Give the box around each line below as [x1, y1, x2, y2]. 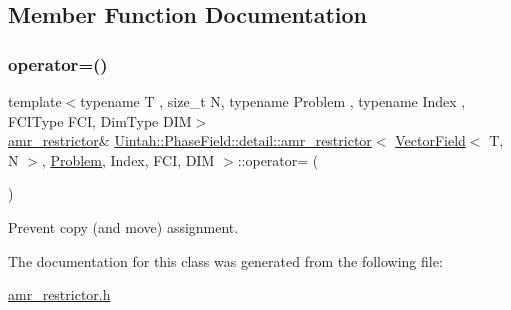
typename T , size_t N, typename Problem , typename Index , [80, 91, 466, 111]
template [8, 91, 62, 111]
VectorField [395, 130, 466, 151]
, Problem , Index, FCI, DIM [41, 149, 215, 170]
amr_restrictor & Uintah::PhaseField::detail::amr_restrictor [8, 130, 372, 151]
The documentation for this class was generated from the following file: [8, 250, 443, 271]
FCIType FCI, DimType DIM [8, 110, 192, 131]
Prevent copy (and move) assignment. [8, 216, 239, 237]
